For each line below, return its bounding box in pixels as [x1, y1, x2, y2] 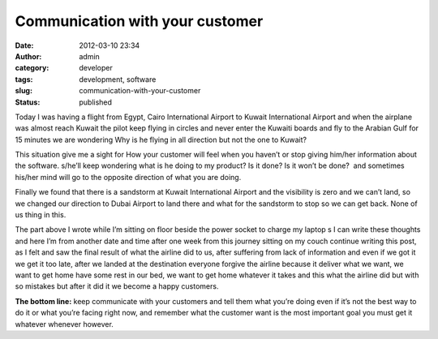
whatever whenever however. [15, 319, 114, 328]
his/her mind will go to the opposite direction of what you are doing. [15, 172, 242, 182]
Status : [15, 97, 41, 107]
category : [15, 63, 49, 73]
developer [79, 63, 114, 73]
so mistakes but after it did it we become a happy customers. [15, 281, 219, 291]
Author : [15, 51, 42, 61]
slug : [15, 86, 32, 96]
